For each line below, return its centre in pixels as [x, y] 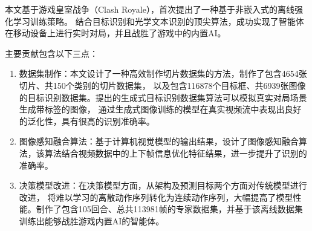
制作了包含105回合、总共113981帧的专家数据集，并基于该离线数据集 [169, 209]
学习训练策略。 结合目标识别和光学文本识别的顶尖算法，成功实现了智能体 [158, 21]
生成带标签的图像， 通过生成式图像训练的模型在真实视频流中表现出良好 [160, 109]
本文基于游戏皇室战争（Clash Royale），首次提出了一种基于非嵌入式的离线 [150, 9]
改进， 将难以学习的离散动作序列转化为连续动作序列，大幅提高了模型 [156, 197]
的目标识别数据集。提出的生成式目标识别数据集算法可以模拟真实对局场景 [163, 97]
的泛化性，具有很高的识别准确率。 [87, 121]
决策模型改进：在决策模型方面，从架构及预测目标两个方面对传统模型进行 [163, 185]
